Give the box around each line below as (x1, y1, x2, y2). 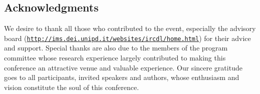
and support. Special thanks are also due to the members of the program (4, 42, 228, 53)
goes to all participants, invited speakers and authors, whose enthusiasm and (4, 72, 239, 82)
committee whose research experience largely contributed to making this (4, 52, 226, 63)
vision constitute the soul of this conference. (4, 81, 139, 92)
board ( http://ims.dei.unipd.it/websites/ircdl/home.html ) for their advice (4, 32, 251, 43)
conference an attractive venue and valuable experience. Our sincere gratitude (4, 62, 242, 72)
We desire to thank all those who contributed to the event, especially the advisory (4, 23, 256, 33)
